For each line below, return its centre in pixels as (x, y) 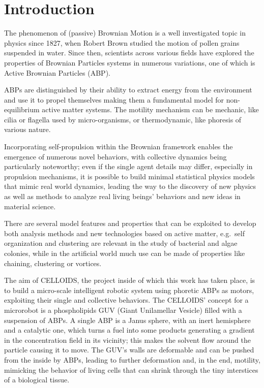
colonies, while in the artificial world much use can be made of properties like (125, 253)
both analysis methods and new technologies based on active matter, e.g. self (124, 233)
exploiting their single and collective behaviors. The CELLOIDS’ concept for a (126, 300)
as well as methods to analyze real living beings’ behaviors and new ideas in (122, 196)
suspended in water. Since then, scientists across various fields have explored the (129, 53)
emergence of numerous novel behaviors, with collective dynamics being (115, 156)
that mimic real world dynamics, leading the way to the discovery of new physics (130, 186)
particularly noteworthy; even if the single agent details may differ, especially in (128, 166)
